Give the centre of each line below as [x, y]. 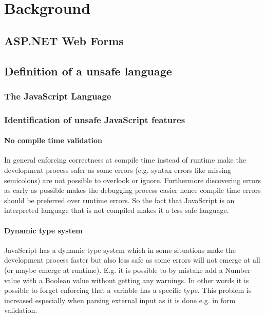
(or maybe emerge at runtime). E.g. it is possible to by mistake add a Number [127, 270]
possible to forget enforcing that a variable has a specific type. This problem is [128, 290]
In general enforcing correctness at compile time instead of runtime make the [125, 160]
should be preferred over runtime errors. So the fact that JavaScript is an [119, 200]
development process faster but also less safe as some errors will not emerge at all [132, 260]
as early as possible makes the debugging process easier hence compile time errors [132, 190]
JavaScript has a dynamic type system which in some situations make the [120, 250]
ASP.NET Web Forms [64, 40]
